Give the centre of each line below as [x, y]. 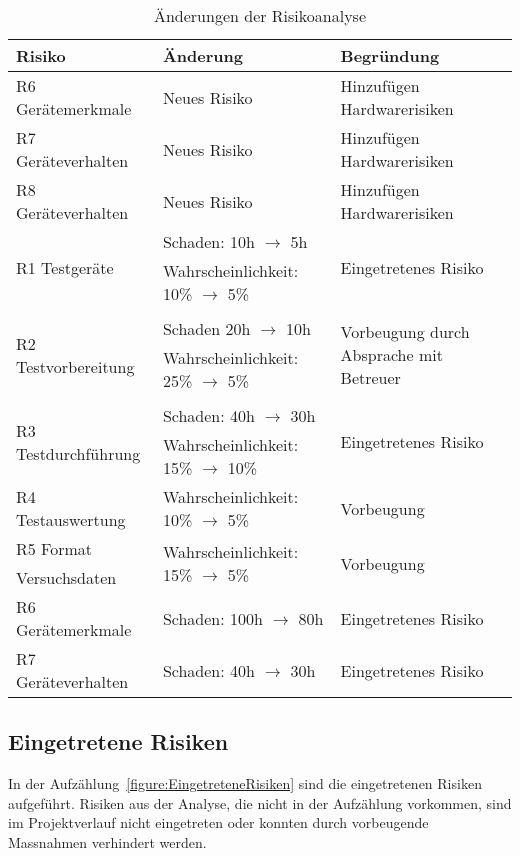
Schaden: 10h [208, 241]
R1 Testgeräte [65, 267]
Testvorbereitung [75, 366]
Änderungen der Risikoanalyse [260, 15]
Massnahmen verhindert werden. [107, 841]
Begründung [390, 55]
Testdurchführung [78, 453]
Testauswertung [71, 519]
